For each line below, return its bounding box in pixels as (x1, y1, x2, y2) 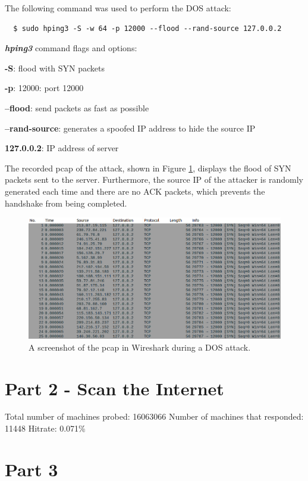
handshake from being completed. (5, 196, 127, 209)
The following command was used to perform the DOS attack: (5, 2, 231, 14)
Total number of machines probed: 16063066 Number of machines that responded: (5, 410, 304, 423)
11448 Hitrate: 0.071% (5, 422, 86, 435)
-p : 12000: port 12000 (5, 82, 84, 94)
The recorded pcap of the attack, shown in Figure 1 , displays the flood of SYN (5, 161, 291, 174)
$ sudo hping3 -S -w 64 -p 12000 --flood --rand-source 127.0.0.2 (13, 24, 282, 33)
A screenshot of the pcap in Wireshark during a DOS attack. (29, 341, 251, 353)
